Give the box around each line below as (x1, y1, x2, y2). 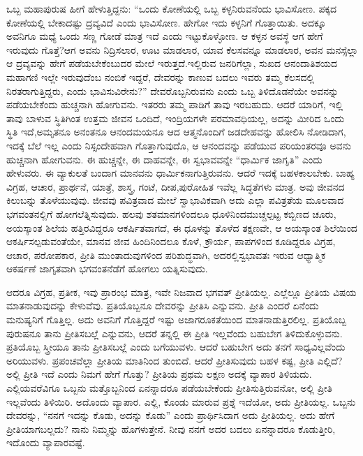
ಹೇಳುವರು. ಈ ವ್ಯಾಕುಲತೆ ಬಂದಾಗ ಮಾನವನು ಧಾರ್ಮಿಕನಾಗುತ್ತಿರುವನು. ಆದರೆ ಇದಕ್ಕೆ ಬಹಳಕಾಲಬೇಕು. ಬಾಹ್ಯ (6, 166, 355, 180)
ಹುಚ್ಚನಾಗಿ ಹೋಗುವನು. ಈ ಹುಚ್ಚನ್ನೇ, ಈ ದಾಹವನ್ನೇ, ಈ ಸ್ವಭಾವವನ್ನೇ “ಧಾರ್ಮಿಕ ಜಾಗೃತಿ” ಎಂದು (6, 152, 323, 166)
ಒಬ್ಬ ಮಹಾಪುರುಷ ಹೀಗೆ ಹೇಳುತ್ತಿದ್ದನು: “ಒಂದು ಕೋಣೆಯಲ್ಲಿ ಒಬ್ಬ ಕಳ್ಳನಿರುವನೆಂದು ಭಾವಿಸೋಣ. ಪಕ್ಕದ (6, 1, 337, 15)
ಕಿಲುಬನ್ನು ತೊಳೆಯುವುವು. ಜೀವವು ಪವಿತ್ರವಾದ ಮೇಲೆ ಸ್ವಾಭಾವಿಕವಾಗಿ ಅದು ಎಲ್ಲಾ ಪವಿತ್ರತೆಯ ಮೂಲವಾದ (6, 193, 344, 207)
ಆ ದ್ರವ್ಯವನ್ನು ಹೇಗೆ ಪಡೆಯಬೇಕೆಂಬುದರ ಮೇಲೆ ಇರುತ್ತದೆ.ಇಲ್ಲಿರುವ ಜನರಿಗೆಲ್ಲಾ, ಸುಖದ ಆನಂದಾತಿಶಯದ (6, 56, 338, 71)
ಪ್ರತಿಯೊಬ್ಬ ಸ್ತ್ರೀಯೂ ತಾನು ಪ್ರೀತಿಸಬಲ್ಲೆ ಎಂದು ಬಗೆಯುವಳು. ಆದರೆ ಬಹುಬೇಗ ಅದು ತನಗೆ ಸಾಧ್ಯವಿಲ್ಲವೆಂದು (6, 339, 346, 354)
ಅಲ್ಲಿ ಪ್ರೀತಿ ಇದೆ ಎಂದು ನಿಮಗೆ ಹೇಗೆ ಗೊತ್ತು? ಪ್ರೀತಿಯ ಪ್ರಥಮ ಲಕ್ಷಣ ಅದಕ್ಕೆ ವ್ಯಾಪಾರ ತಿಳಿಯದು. (6, 367, 312, 381)
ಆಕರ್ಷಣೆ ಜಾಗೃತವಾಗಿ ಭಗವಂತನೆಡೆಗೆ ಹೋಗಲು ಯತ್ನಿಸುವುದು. (6, 261, 208, 276)
